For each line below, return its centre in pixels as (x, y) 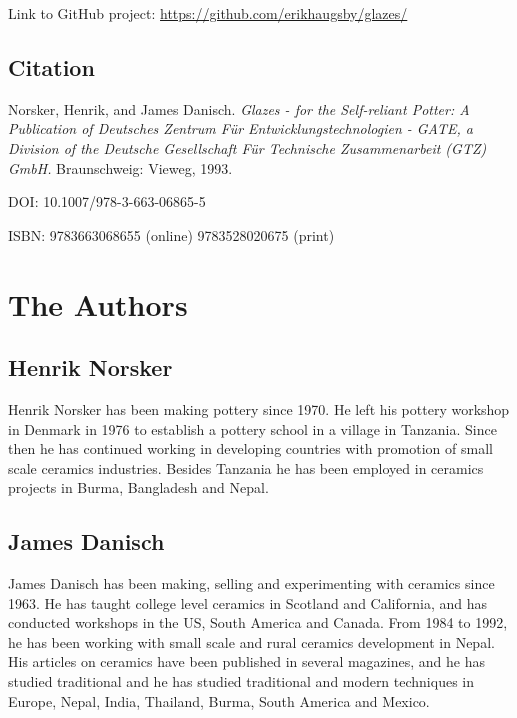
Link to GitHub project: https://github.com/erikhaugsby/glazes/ (208, 13)
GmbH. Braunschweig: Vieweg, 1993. (120, 167)
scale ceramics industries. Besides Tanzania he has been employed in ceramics (246, 467)
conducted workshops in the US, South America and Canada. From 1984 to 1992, (258, 622)
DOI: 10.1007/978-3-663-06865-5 (107, 201)
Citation (51, 66)
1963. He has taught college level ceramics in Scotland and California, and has (248, 602)
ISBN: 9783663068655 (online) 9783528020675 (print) (171, 234)
